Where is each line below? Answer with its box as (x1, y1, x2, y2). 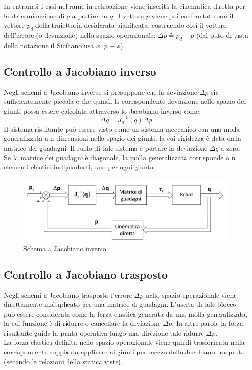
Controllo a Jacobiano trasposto (4, 267, 168, 282)
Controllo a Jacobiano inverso (4, 64, 156, 79)
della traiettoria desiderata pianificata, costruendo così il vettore (35, 20, 227, 30)
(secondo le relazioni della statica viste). (4, 356, 123, 366)
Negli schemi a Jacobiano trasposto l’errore (4, 289, 132, 300)
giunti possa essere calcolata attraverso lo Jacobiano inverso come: (4, 105, 201, 116)
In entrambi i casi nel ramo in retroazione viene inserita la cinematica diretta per (4, 1, 246, 11)
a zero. (220, 143, 240, 153)
